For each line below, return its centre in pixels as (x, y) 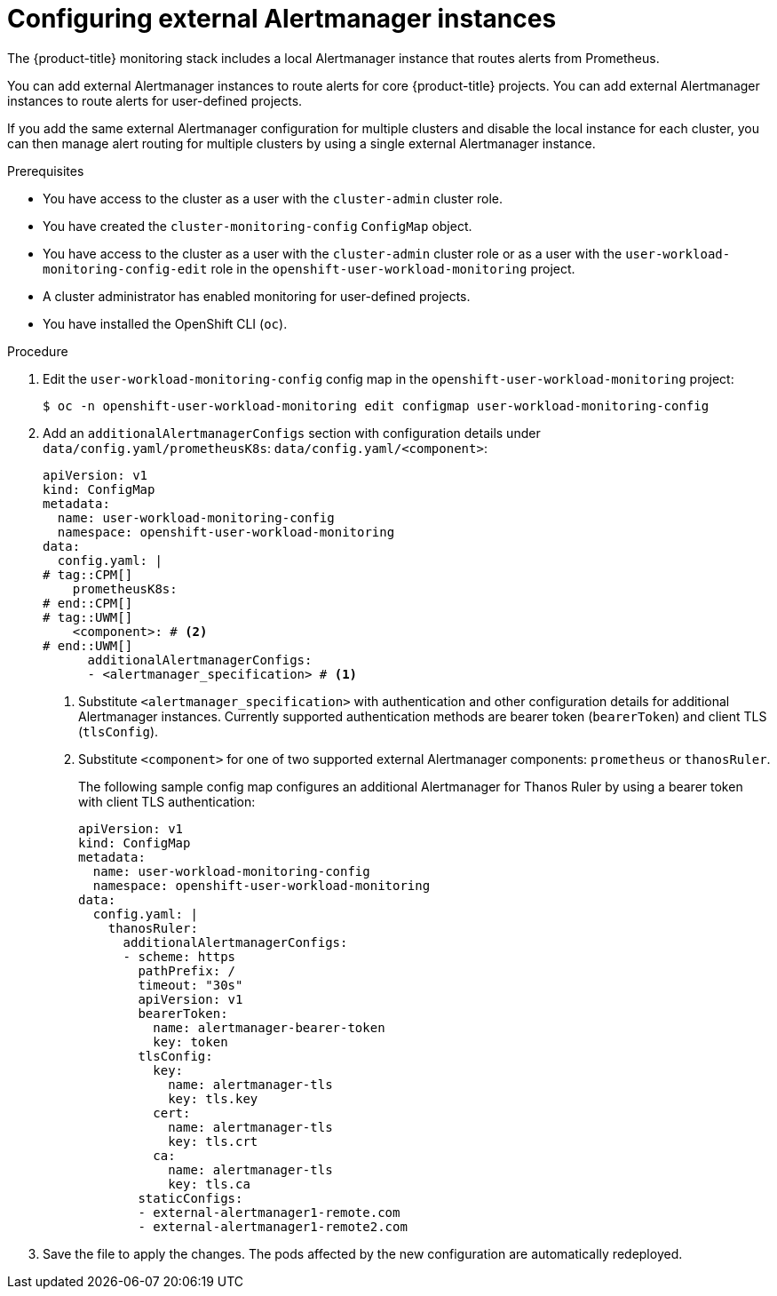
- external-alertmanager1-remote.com (269, 1212)
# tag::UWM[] (88, 617)
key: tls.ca (209, 1184)
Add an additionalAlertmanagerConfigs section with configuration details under (292, 433)
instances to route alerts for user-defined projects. (155, 100)
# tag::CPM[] (88, 574)
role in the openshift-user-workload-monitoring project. (393, 268)
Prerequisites (46, 171)
